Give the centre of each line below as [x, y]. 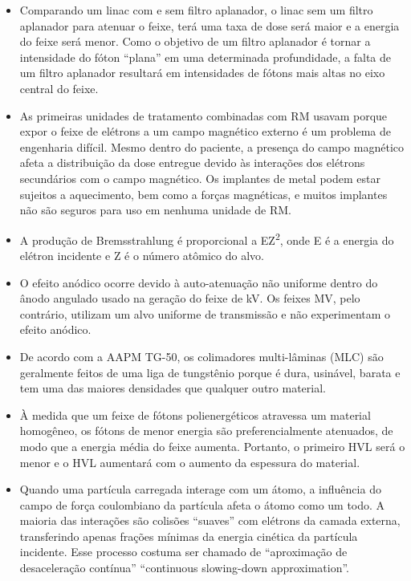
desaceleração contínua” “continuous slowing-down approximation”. [184, 568]
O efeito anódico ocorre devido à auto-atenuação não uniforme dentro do [199, 282]
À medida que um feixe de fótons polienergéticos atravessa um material [195, 414]
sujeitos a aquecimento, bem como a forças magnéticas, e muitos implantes [203, 194]
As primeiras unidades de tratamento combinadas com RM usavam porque [203, 115]
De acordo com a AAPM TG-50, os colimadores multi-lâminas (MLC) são [201, 356]
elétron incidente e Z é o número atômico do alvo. [142, 255]
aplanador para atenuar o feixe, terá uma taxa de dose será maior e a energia [210, 25]
